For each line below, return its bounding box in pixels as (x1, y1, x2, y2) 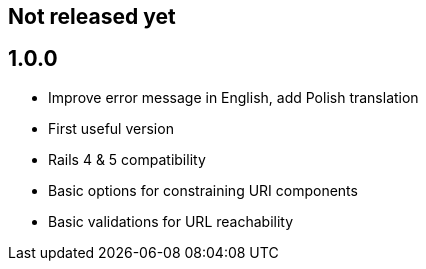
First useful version (48, 119, 174, 137)
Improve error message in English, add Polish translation (48, 88, 419, 106)
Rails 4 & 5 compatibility (48, 150, 206, 168)
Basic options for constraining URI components (48, 181, 358, 199)
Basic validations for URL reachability (48, 212, 294, 230)
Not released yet (8, 4, 176, 29)
